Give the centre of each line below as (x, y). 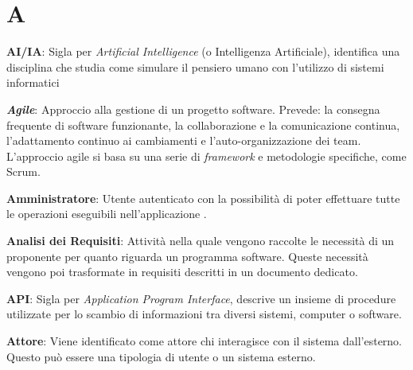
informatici (33, 82)
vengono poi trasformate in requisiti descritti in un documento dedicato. (182, 272)
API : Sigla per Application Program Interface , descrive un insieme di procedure (201, 298)
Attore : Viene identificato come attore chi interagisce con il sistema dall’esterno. (205, 341)
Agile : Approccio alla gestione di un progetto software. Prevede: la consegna (193, 109)
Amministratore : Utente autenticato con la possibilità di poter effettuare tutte (203, 198)
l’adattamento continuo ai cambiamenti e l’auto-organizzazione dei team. (184, 140)
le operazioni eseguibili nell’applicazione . (107, 214)
